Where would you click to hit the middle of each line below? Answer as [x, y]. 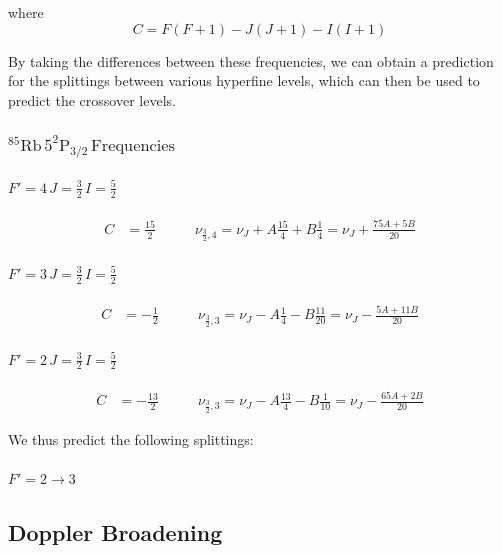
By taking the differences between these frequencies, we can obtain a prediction [251, 60]
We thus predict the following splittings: [131, 438]
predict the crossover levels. [92, 99]
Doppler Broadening [115, 531]
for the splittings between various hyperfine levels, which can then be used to [244, 80]
